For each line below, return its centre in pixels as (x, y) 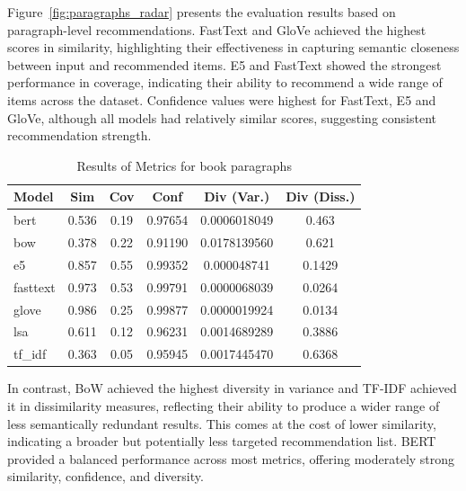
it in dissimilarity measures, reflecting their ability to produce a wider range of (224, 405)
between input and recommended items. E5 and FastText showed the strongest (224, 64)
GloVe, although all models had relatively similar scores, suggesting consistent (222, 117)
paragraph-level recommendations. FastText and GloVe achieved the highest (217, 29)
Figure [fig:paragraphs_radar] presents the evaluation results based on (202, 12)
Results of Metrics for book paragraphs (184, 165)
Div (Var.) (237, 196)
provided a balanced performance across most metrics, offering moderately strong (231, 458)
